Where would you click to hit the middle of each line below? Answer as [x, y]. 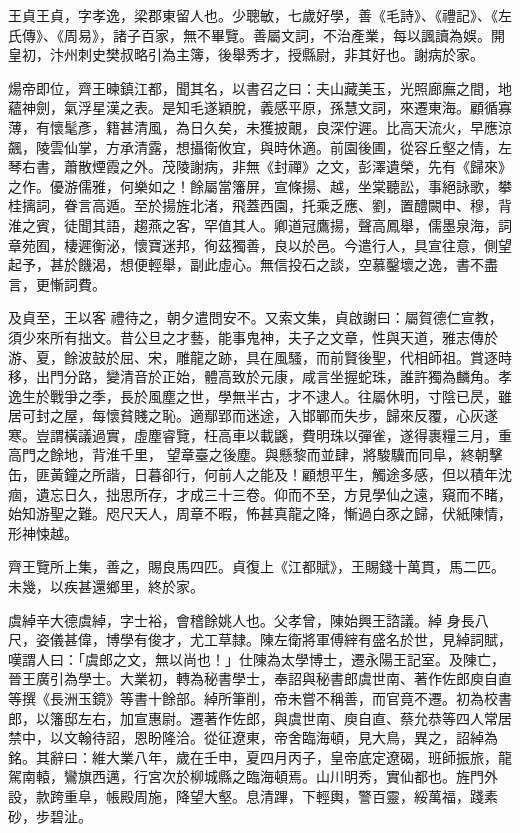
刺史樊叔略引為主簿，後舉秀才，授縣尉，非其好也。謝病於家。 [280, 54]
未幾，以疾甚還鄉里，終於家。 [106, 586]
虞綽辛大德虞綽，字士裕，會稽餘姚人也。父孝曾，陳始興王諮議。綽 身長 [241, 619]
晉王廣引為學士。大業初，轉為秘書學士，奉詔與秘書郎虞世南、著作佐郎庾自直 [260, 678]
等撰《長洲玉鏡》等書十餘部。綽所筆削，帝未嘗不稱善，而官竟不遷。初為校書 [260, 698]
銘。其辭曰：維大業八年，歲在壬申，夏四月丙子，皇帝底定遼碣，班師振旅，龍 [260, 756]
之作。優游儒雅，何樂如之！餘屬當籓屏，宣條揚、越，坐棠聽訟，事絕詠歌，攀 [260, 185]
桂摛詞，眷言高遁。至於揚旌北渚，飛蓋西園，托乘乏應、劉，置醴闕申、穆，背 [260, 205]
